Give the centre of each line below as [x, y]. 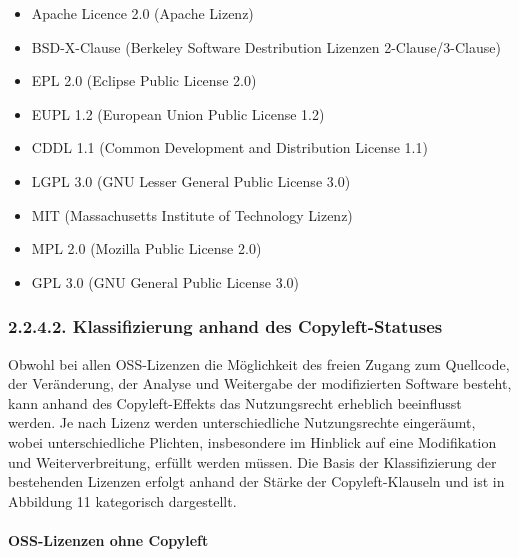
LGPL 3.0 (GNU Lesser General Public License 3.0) [191, 180]
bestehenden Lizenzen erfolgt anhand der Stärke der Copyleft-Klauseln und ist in [256, 481]
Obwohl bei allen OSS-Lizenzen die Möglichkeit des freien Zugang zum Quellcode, [259, 363]
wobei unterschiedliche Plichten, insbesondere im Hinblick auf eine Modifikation [252, 441]
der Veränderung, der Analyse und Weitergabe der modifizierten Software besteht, [260, 383]
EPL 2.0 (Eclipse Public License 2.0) [144, 80]
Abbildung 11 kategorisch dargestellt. [122, 500]
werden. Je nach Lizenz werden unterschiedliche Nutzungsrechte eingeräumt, [242, 422]
